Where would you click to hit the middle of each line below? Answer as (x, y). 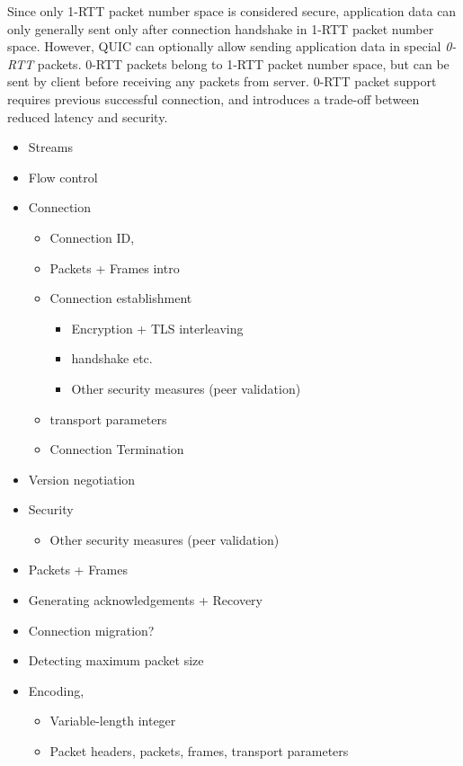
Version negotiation (82, 479)
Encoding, (56, 690)
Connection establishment (121, 298)
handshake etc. (112, 358)
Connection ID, (92, 237)
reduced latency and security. (88, 116)
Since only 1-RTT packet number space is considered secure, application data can (232, 11)
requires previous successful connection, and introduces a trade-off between (214, 98)
